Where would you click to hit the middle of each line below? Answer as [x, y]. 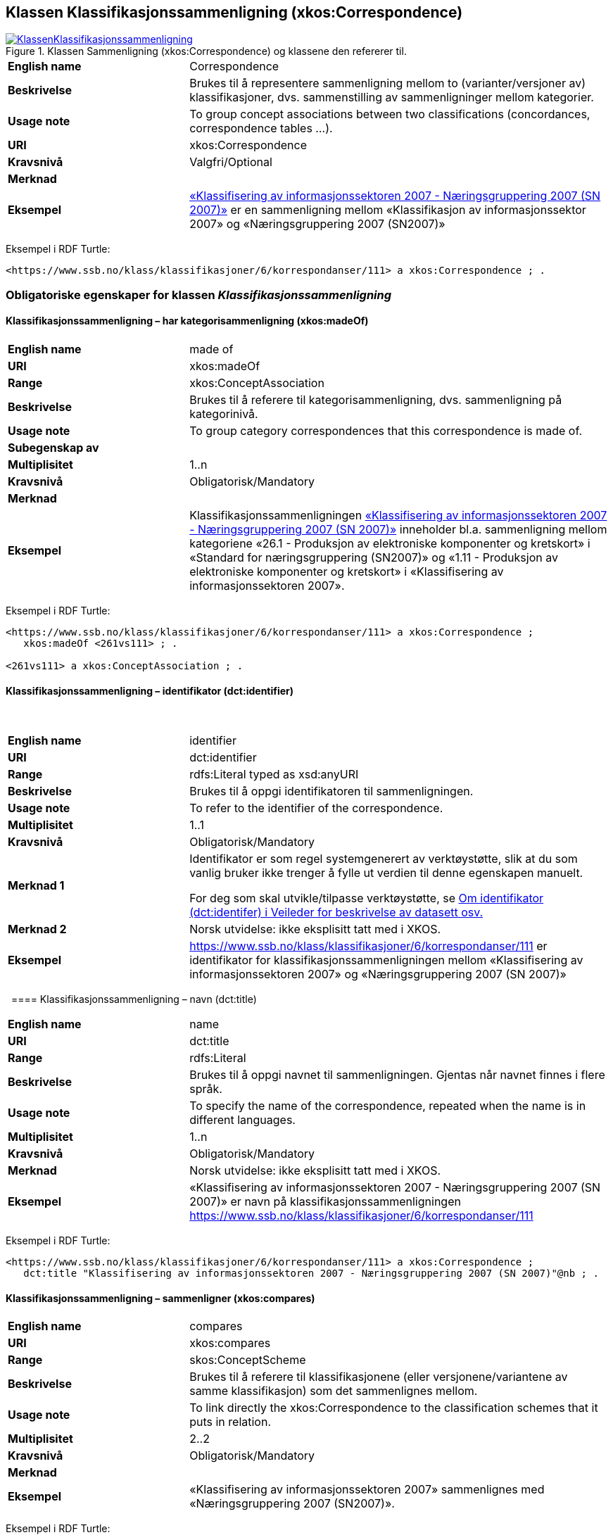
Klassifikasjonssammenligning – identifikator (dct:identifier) [150, 690]
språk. [206, 1089]
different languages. [242, 1120]
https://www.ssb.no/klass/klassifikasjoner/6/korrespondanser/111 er [368, 946]
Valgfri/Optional [231, 162]
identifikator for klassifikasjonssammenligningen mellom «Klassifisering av [386, 960]
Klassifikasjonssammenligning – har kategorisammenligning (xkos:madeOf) [187, 321]
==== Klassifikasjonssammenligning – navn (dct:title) [134, 999]
